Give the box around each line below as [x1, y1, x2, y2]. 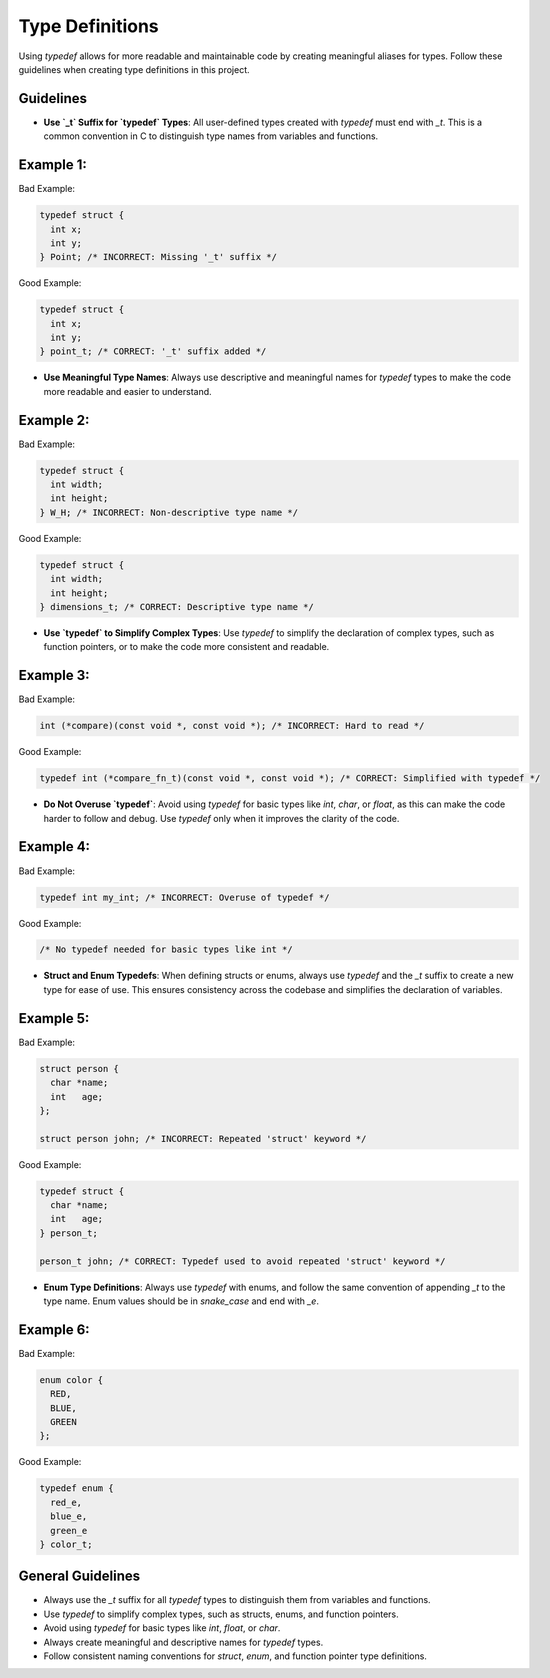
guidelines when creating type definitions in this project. [18, 63, 250, 75]
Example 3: [18, 667, 90, 684]
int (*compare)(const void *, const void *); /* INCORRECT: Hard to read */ [39, 720, 425, 732]
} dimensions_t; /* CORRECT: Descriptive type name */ [39, 601, 314, 613]
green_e [50, 1525, 88, 1536]
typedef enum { [39, 1483, 114, 1494]
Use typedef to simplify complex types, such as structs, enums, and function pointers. [43, 1608, 399, 1620]
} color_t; [39, 1538, 93, 1550]
